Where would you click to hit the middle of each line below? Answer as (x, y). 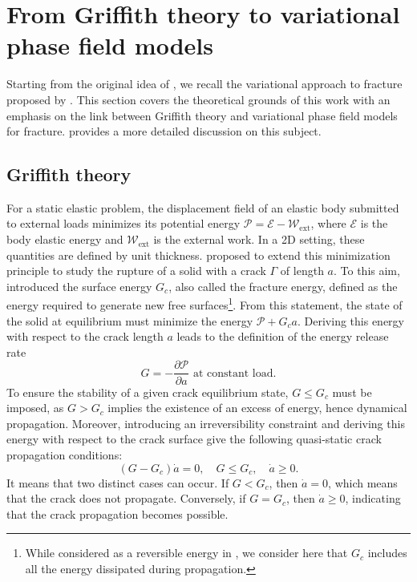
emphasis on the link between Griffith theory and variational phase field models (202, 115)
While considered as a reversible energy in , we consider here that (186, 553)
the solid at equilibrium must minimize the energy (130, 320)
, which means (363, 482)
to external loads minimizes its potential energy (123, 223)
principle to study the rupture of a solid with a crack (136, 271)
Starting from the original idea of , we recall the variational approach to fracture (204, 84)
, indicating (373, 498)
